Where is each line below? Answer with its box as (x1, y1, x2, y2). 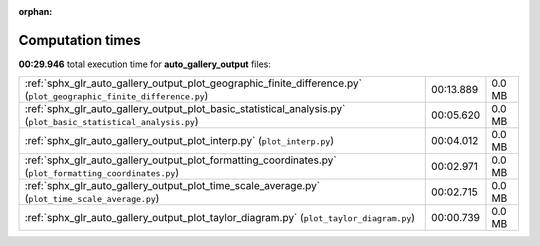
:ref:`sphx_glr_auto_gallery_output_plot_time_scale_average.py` (24, 179, 320, 193)
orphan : (18, 6, 53, 17)
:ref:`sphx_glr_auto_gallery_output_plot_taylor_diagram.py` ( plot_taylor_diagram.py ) (24, 211, 415, 225)
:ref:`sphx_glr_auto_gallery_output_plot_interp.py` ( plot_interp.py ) (24, 134, 335, 148)
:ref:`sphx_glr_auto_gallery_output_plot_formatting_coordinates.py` (24, 153, 337, 167)
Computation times (18, 31, 141, 49)
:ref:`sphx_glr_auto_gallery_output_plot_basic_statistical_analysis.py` (24, 102, 346, 116)
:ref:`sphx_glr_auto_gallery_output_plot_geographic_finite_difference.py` (24, 76, 362, 90)
